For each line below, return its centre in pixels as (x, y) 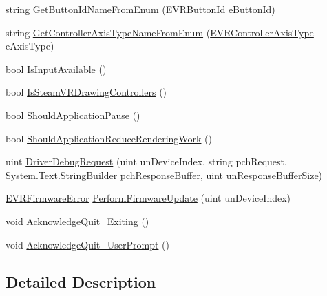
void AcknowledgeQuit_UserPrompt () (87, 244)
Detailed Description (81, 281)
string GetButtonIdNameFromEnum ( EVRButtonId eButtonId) (140, 9)
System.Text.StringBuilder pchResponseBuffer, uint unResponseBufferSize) (164, 175)
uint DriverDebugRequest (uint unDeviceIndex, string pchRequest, (146, 161)
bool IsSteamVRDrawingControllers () (86, 92)
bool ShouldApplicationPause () (73, 115)
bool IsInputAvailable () (56, 68)
